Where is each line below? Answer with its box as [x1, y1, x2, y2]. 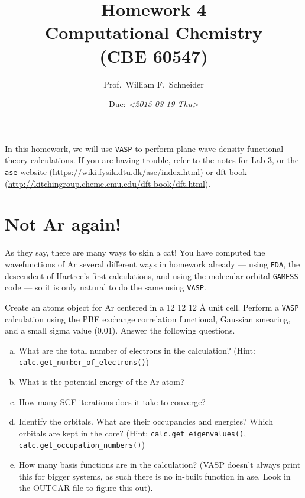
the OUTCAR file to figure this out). [18, 481, 153, 494]
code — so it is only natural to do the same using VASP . [5, 281, 206, 293]
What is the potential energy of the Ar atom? [18, 375, 184, 387]
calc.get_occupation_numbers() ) [18, 438, 145, 451]
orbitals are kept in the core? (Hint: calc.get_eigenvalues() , [18, 426, 246, 439]
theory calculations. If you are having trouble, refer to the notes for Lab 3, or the [5, 154, 299, 166]
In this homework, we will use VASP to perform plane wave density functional [5, 142, 284, 154]
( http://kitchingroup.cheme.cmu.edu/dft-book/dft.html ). [5, 177, 211, 189]
